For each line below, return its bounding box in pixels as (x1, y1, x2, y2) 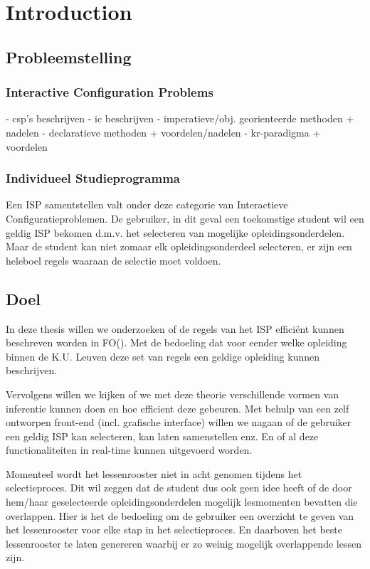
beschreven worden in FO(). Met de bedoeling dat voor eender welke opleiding (6, 335, 347, 350)
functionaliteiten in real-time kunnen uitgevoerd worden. (6, 442, 253, 457)
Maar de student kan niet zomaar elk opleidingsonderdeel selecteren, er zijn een (6, 239, 352, 254)
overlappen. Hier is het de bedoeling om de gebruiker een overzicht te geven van (6, 508, 354, 523)
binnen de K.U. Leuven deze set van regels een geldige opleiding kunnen (6, 349, 319, 363)
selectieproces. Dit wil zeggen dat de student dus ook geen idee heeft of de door (6, 480, 352, 495)
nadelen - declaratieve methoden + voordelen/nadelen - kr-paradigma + (6, 124, 321, 139)
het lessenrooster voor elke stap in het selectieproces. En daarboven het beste (6, 522, 342, 537)
